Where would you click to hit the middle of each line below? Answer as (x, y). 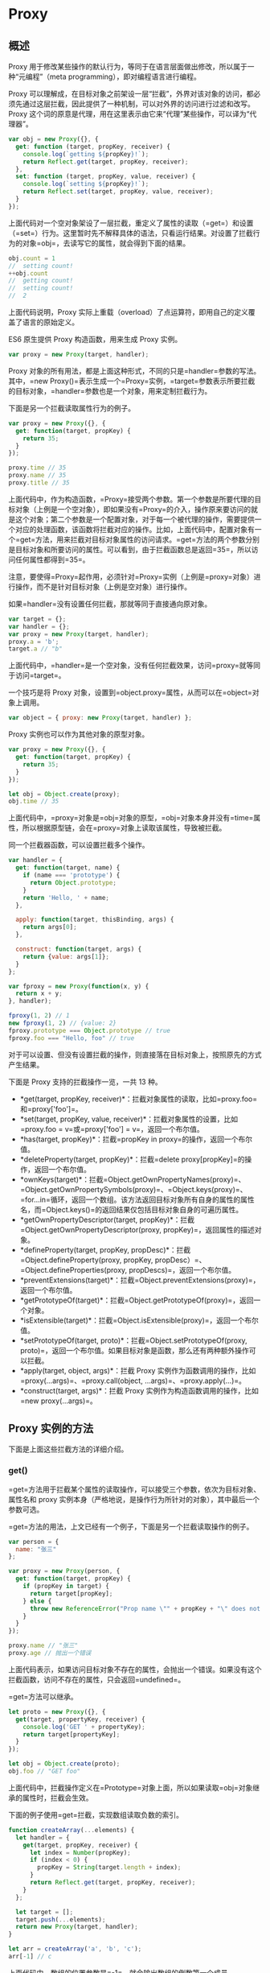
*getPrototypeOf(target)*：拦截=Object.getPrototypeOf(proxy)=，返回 (137, 1300)
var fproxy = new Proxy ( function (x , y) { (79, 986)
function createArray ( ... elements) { (72, 1830)
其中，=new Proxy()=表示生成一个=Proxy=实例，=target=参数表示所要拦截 (132, 381)
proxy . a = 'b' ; (34, 642)
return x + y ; (39, 994)
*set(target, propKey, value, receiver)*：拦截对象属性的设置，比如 (129, 1119)
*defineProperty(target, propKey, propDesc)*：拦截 (105, 1249)
